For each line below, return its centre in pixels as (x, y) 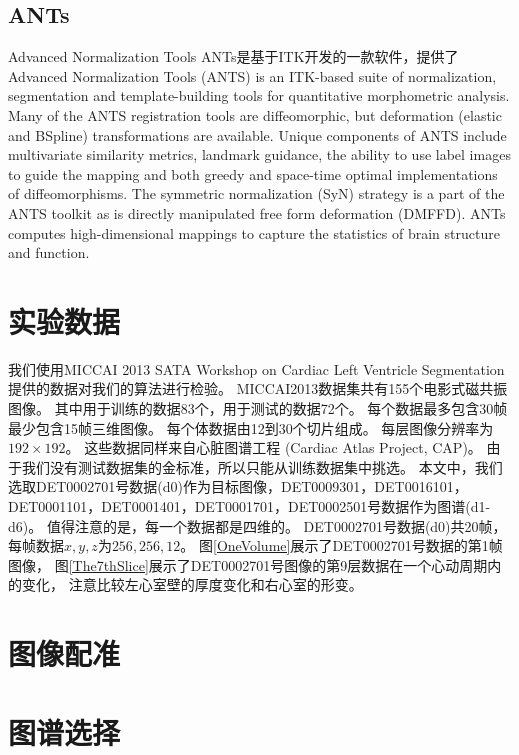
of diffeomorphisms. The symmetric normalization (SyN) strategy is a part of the (256, 193)
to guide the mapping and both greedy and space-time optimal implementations (253, 173)
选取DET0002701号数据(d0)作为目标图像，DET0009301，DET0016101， (238, 486)
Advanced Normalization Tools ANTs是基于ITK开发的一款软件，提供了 (233, 56)
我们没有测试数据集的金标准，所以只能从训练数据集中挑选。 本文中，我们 (262, 466)
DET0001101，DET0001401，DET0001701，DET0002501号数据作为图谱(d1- (249, 506)
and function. (49, 252)
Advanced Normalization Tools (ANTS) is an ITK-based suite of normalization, (252, 75)
